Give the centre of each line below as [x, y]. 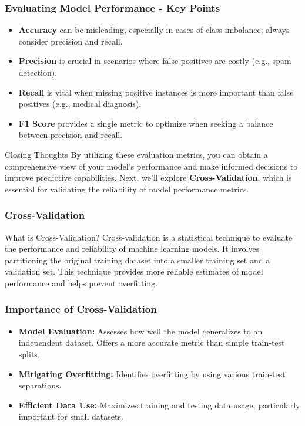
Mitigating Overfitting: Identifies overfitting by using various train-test [152, 373]
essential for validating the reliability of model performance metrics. [127, 189]
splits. [29, 354]
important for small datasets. [71, 416]
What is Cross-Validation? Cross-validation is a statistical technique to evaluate [149, 237]
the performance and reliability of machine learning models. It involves [132, 249]
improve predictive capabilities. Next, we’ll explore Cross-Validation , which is [148, 177]
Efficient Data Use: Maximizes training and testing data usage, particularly [159, 405]
